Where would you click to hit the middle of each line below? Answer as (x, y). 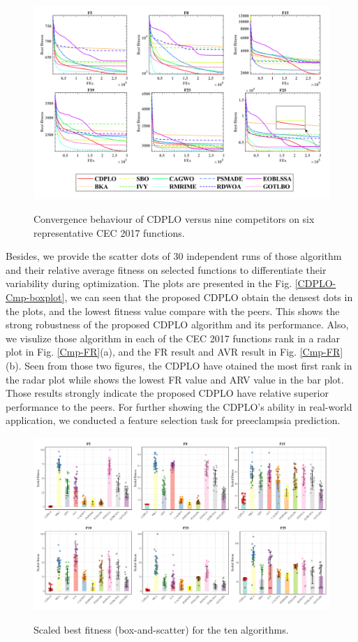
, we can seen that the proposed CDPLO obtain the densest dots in (209, 297)
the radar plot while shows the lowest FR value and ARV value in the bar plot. (175, 379)
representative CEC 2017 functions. (109, 232)
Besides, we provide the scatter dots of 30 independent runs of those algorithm (174, 256)
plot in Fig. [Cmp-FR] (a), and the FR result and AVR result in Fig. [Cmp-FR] (174, 352)
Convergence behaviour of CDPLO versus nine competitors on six (174, 219)
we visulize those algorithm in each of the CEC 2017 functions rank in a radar (173, 338)
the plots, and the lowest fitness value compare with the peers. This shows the (173, 311)
